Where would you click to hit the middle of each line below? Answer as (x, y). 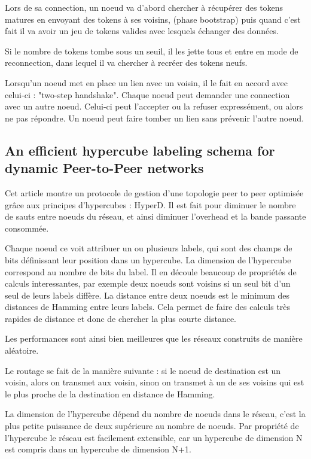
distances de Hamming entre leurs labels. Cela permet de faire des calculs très (148, 307)
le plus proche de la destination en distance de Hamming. (110, 393)
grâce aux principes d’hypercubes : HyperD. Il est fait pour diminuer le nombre (150, 204)
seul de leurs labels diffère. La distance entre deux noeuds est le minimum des (147, 295)
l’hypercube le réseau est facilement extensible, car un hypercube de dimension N (154, 437)
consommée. (27, 228)
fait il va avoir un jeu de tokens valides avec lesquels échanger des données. (142, 31)
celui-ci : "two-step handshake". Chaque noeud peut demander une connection (147, 94)
